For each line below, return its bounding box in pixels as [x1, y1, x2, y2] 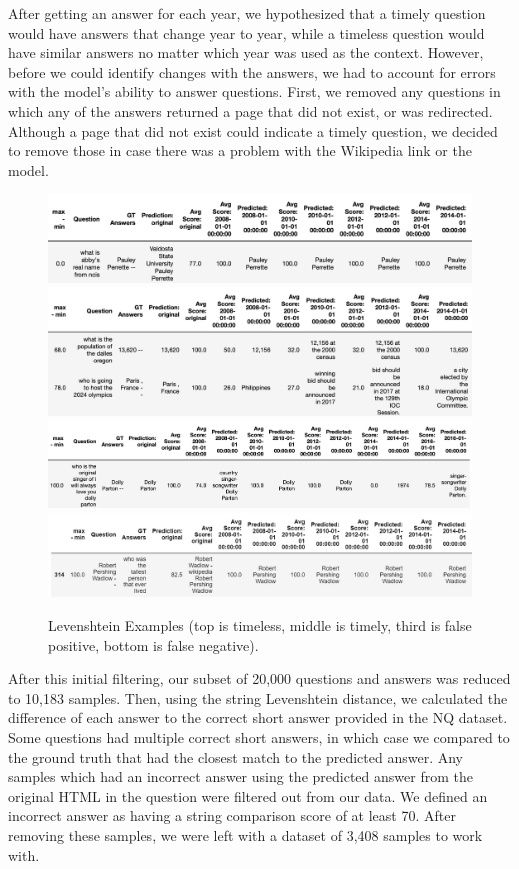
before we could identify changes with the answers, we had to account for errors [8, 61, 496, 82]
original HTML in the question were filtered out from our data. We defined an [8, 785, 488, 806]
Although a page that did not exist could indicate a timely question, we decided [8, 120, 498, 141]
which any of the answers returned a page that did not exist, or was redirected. [8, 100, 493, 121]
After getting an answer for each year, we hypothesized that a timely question [8, 3, 486, 23]
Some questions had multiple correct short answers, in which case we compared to [8, 726, 510, 747]
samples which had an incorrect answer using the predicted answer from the [8, 766, 473, 787]
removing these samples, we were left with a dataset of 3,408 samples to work [8, 824, 483, 845]
